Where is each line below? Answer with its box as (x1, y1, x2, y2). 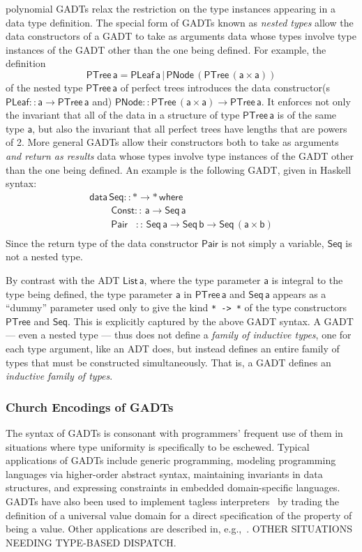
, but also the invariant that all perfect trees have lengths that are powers (32, 121, 347, 135)
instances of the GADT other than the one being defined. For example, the (6, 42, 326, 57)
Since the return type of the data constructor (6, 235, 199, 250)
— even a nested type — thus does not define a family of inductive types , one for (6, 327, 352, 342)
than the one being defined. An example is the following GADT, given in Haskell (6, 162, 352, 177)
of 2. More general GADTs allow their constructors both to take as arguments (6, 135, 339, 149)
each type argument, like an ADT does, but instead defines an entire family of (6, 341, 340, 356)
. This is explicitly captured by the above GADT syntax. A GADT (67, 313, 354, 328)
